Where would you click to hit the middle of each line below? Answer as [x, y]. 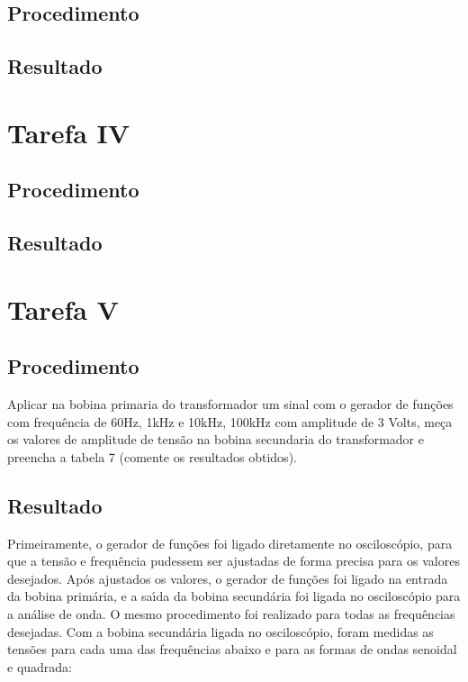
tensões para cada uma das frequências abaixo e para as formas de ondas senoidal [232, 649]
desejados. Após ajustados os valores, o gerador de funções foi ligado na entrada [228, 578]
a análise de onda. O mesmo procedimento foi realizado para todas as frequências [231, 614]
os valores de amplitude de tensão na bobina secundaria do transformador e [216, 439]
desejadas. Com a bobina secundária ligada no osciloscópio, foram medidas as [220, 631]
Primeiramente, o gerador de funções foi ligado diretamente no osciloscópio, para [230, 543]
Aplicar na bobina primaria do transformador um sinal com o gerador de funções [230, 404]
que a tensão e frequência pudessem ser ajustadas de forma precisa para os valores [234, 561]
